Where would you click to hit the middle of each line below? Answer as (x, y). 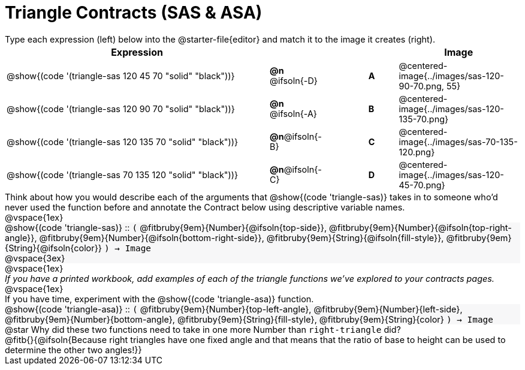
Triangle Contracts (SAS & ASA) (134, 13)
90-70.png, (421, 86)
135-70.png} (424, 119)
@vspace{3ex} (35, 258)
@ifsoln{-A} (293, 114)
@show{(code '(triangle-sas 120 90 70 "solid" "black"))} (121, 109)
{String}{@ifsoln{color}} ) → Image (78, 248)
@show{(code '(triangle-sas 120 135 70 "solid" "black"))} (123, 142)
